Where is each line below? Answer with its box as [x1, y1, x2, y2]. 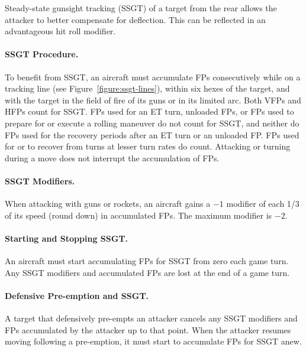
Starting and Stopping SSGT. [5, 232, 128, 244]
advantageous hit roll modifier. [5, 25, 116, 37]
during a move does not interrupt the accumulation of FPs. [5, 151, 220, 164]
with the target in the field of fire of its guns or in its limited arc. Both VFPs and [5, 93, 301, 106]
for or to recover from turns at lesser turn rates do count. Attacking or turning [5, 140, 291, 152]
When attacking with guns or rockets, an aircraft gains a [5, 197, 211, 210]
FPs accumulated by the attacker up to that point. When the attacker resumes [5, 323, 291, 336]
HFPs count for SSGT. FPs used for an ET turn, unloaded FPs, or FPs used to [5, 105, 294, 118]
